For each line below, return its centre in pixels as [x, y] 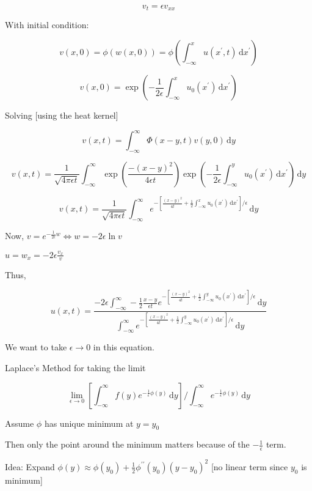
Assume [20, 423]
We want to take [36, 347]
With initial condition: [47, 25]
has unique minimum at [89, 423]
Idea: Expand [30, 466]
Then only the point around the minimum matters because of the [127, 444]
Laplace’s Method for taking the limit [75, 368]
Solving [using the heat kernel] [62, 115]
